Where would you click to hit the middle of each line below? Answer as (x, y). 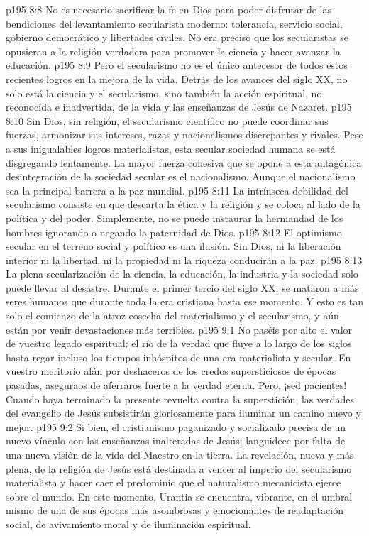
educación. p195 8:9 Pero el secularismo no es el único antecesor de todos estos (177, 65)
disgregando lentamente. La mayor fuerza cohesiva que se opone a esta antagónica (184, 162)
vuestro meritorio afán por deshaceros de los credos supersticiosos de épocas (171, 371)
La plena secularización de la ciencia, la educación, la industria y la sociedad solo (182, 274)
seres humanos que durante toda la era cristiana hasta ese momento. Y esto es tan (184, 301)
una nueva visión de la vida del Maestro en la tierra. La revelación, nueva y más (180, 454)
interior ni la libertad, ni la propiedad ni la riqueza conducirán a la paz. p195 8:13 (184, 259)
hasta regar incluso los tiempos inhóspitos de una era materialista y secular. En (178, 357)
